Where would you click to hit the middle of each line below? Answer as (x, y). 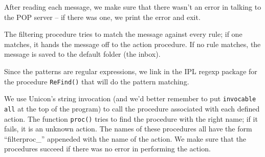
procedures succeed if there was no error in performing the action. (107, 149)
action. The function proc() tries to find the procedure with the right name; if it (131, 118)
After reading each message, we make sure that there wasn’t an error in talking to (133, 7)
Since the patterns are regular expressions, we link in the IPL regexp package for (131, 71)
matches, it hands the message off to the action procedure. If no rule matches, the (132, 44)
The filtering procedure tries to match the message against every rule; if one (123, 34)
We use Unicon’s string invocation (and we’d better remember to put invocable (130, 98)
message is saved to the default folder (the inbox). (82, 54)
